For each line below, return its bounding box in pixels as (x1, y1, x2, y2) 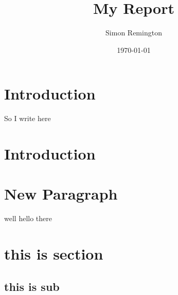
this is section (4, 243, 103, 264)
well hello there (4, 213, 52, 224)
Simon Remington (105, 27, 162, 38)
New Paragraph (4, 183, 118, 204)
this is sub (4, 278, 60, 294)
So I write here (4, 113, 51, 124)
